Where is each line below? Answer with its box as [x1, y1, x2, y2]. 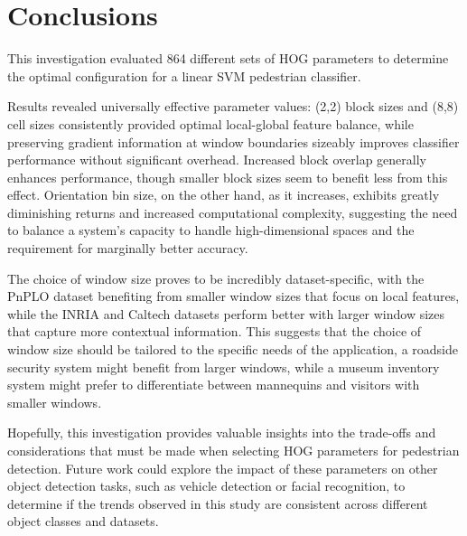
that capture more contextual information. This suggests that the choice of [7, 322, 422, 341]
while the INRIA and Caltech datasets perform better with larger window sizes [7, 304, 445, 323]
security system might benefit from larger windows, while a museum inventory [7, 357, 440, 376]
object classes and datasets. [7, 512, 159, 531]
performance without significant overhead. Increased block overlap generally [7, 150, 426, 169]
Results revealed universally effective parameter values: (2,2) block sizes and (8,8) [7, 97, 459, 116]
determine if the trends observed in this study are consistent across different [7, 494, 428, 512]
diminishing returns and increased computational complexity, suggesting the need [7, 202, 458, 221]
